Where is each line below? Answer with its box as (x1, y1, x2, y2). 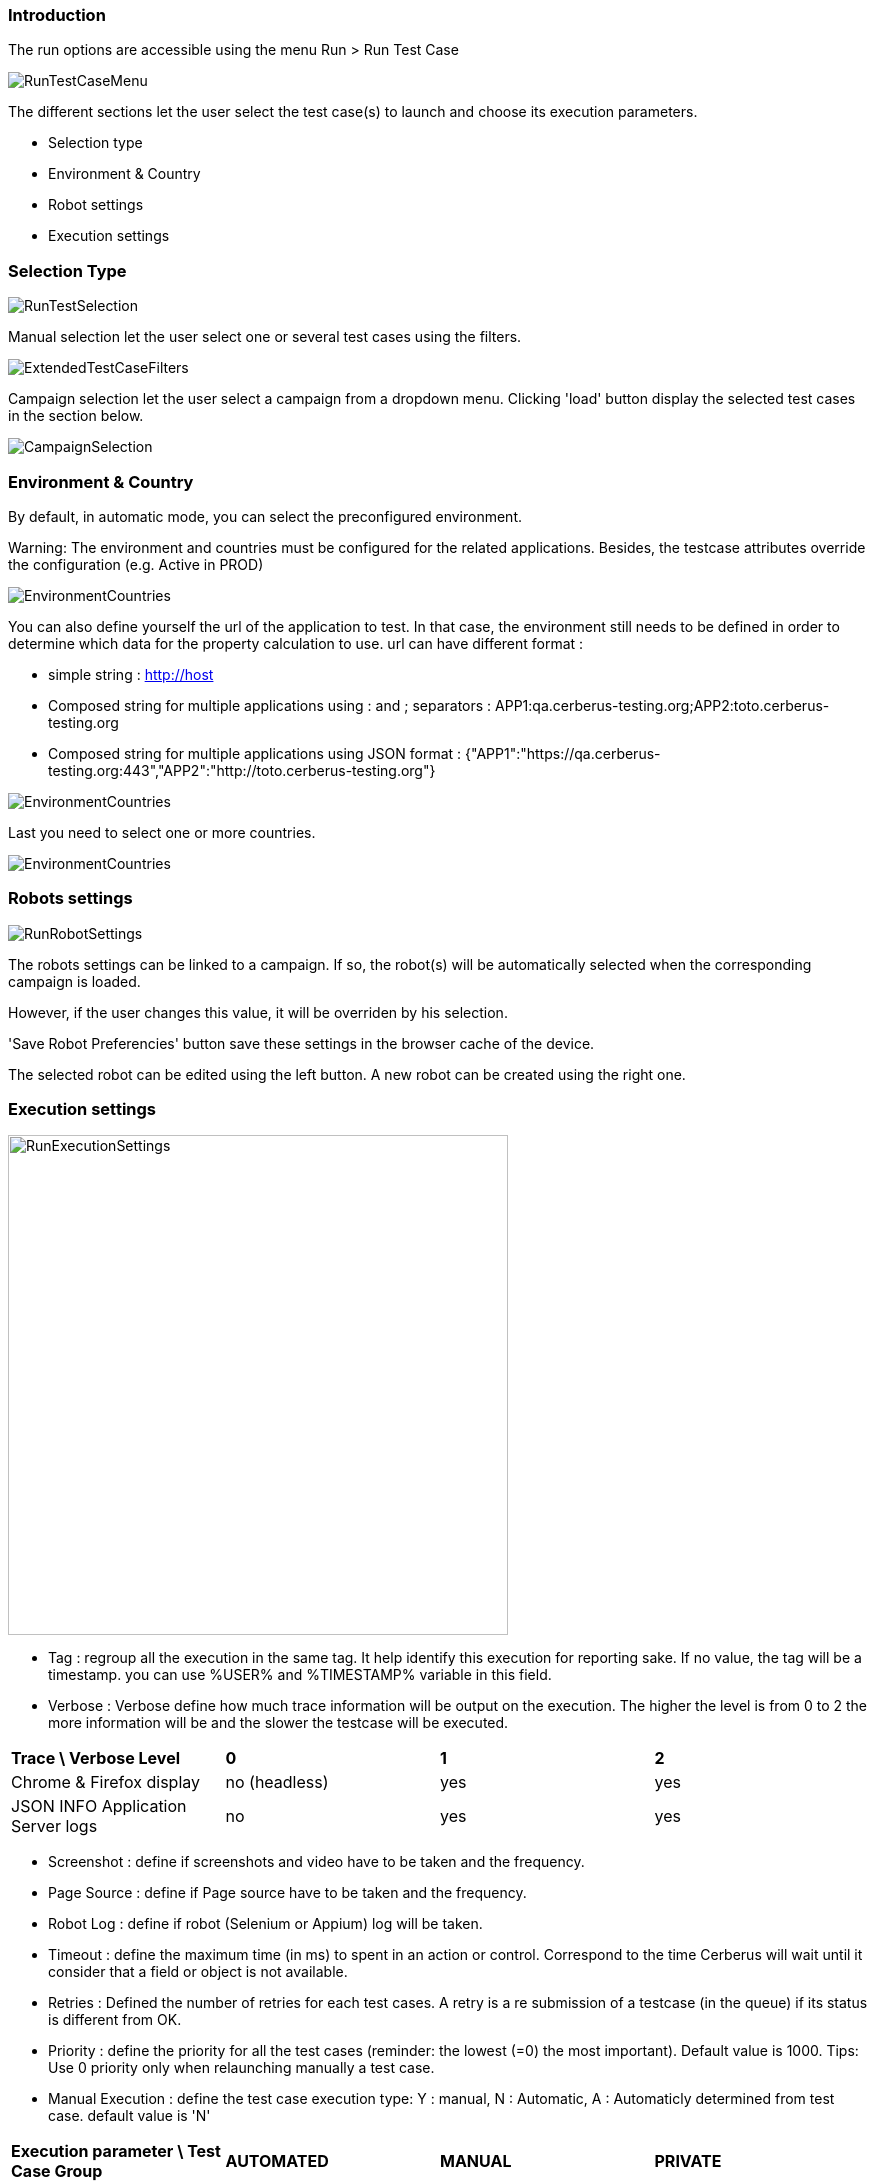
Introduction (8, 5, 106, 25)
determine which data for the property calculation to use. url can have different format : (8, 634, 584, 652)
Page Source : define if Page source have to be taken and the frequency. (48, 1884, 527, 1902)
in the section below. (8, 407, 144, 425)
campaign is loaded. (8, 972, 141, 990)
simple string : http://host (48, 665, 214, 683)
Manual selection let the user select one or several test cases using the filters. (8, 328, 522, 346)
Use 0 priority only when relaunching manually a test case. (48, 2059, 435, 2077)
